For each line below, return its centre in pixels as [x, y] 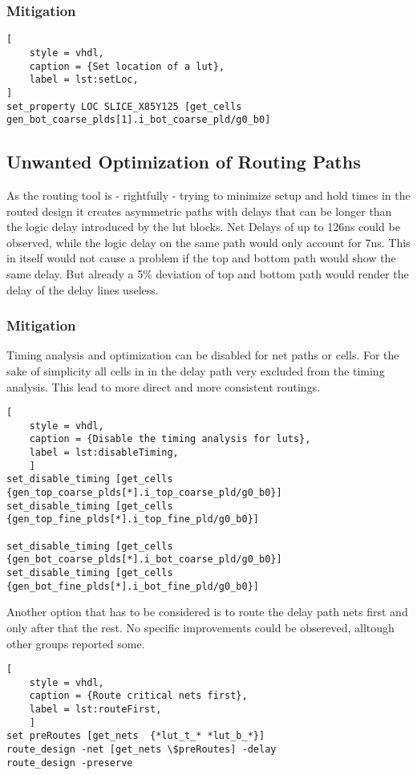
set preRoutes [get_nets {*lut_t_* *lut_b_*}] [136, 736]
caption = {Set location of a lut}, [127, 66]
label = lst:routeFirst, [95, 710]
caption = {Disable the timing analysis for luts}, [170, 439]
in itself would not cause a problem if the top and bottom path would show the [201, 258]
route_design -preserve [70, 763]
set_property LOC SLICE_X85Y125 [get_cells [124, 106]
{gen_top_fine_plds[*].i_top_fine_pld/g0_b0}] [133, 519]
